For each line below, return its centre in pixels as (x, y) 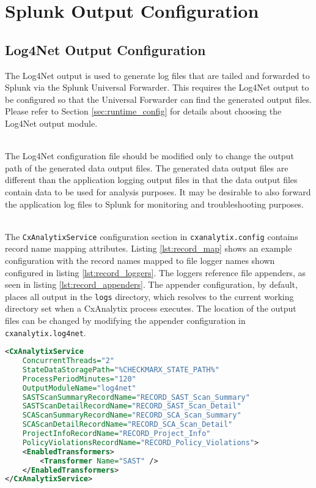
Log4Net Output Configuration (105, 49)
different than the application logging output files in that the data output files (151, 180)
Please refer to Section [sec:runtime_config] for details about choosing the (143, 111)
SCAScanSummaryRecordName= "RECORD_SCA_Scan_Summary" (132, 415)
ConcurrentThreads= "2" (68, 361)
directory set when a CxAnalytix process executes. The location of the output (151, 308)
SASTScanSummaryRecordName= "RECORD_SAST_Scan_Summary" (136, 397)
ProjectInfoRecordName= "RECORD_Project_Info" (116, 434)
